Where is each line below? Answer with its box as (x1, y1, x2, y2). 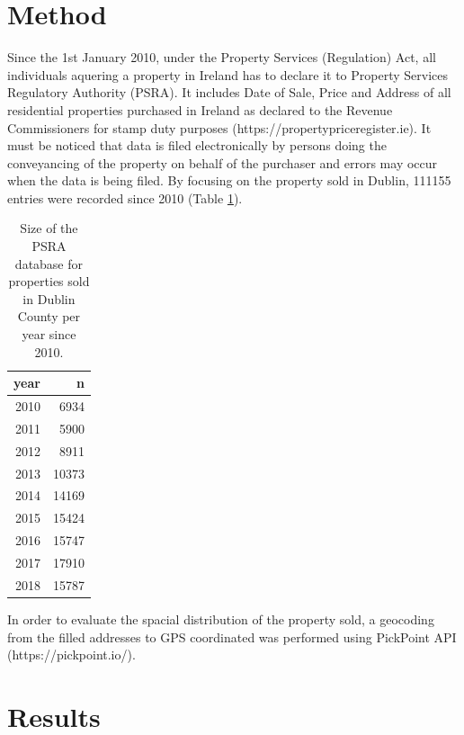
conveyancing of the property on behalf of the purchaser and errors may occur (7, 153, 438, 172)
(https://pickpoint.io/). (7, 645, 136, 664)
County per (17, 307, 81, 326)
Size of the (20, 219, 78, 238)
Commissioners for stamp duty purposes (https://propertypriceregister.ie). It (7, 118, 432, 137)
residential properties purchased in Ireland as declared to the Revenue (7, 100, 393, 119)
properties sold (8, 272, 90, 291)
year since (22, 325, 76, 344)
